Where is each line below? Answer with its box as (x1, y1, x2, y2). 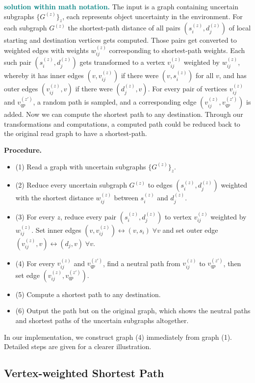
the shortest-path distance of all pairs (68, 23, 180, 33)
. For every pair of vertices (148, 83, 228, 94)
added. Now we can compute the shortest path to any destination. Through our (4, 109, 243, 119)
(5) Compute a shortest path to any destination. (15, 289, 161, 299)
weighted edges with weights (4, 45, 89, 55)
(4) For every (15, 258, 55, 268)
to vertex (164, 211, 192, 221)
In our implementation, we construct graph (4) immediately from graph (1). (4, 331, 232, 342)
